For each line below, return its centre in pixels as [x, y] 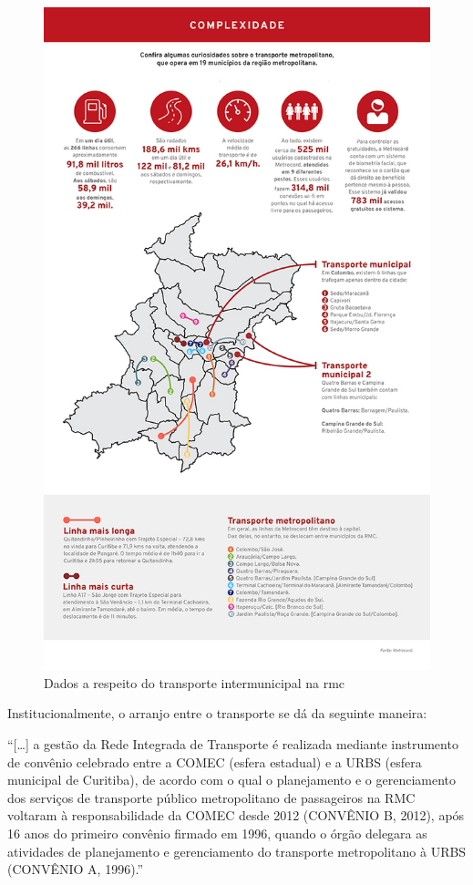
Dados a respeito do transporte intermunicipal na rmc [195, 682]
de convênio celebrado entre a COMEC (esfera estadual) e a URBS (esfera [215, 762]
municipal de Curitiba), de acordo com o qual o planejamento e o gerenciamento [232, 780]
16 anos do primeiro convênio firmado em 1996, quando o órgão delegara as [217, 833]
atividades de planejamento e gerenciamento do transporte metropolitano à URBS [237, 851]
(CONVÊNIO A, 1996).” [76, 869]
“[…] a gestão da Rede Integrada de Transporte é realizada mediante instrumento [233, 744]
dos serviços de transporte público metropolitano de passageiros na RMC [211, 797]
